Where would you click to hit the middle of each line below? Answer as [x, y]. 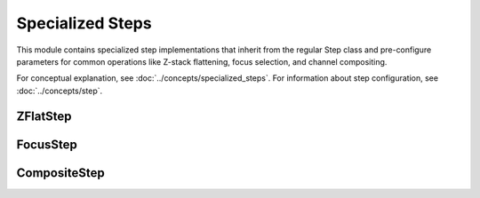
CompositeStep [61, 173]
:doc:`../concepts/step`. [60, 91]
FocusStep [47, 144]
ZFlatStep [44, 116]
